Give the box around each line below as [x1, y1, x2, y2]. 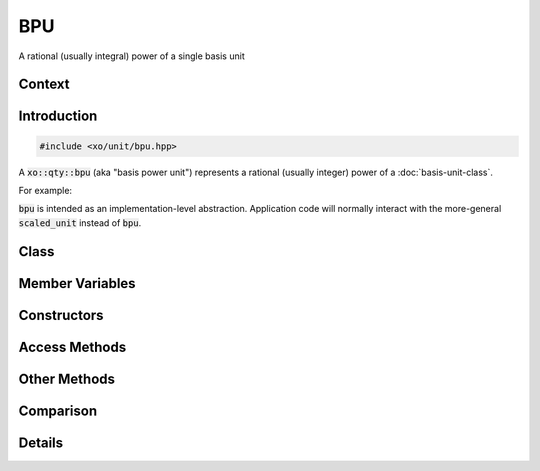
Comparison [18, 402, 98, 419]
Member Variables [18, 275, 136, 292]
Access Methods [18, 338, 127, 355]
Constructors [18, 306, 104, 324]
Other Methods [18, 370, 115, 387]
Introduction [18, 108, 98, 125]
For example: [18, 184, 73, 196]
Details [18, 434, 64, 451]
